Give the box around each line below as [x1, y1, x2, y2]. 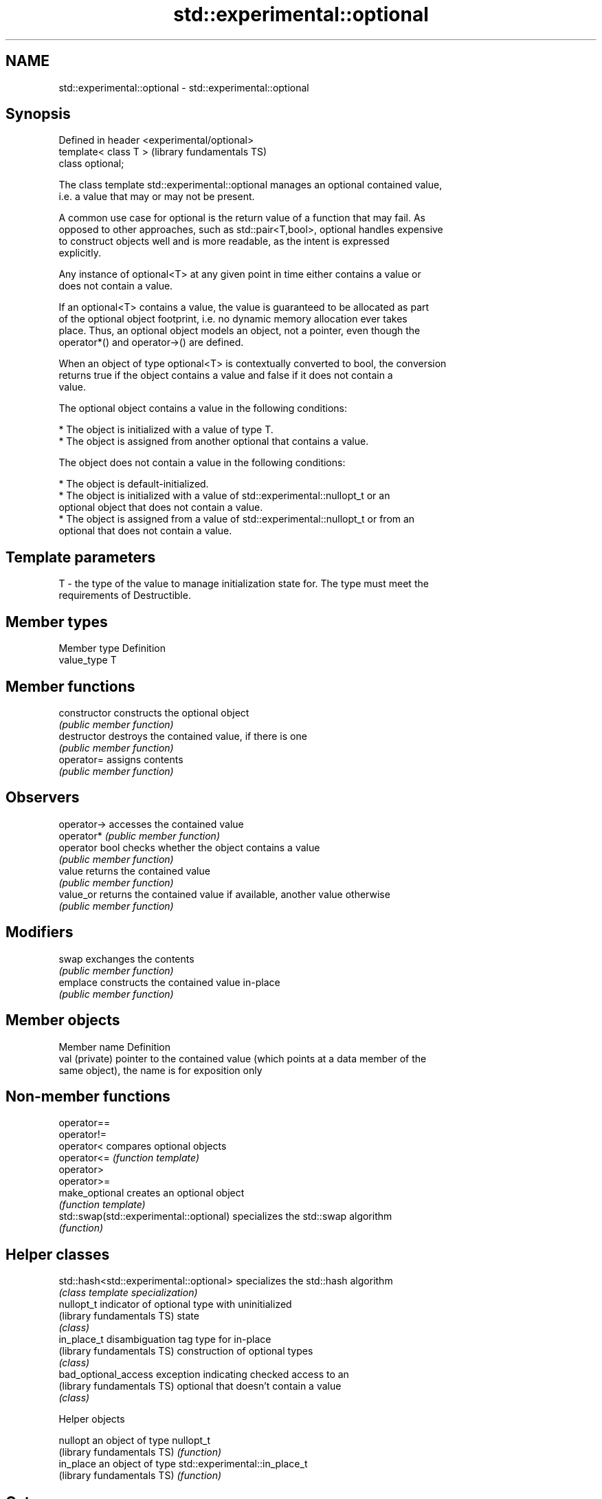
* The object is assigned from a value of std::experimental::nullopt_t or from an [58, 513, 415, 525]
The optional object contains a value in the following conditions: [58, 402, 348, 415]
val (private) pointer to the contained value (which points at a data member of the [58, 1052, 427, 1064]
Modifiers [5, 923, 74, 941]
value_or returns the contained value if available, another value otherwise [58, 888, 390, 900]
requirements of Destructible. [58, 589, 191, 602]
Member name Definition [58, 1040, 171, 1053]
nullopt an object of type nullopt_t [58, 1434, 211, 1447]
